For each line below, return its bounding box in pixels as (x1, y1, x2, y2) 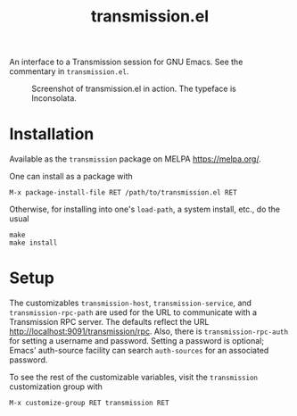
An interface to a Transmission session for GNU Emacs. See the (9, 56, 243, 68)
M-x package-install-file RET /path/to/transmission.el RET (9, 188, 238, 197)
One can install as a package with (9, 171, 134, 182)
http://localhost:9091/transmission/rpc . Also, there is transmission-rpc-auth (9, 326, 288, 337)
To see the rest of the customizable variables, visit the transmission (9, 372, 259, 383)
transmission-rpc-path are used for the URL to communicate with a (9, 307, 257, 318)
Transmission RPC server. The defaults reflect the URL (9, 317, 210, 328)
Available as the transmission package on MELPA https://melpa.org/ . (9, 154, 261, 164)
